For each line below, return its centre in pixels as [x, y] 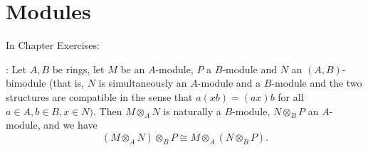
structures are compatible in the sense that [99, 96]
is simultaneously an [143, 83]
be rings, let [78, 69]
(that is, [67, 83]
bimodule [26, 83]
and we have [70, 125]
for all [291, 96]
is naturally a [192, 111]
